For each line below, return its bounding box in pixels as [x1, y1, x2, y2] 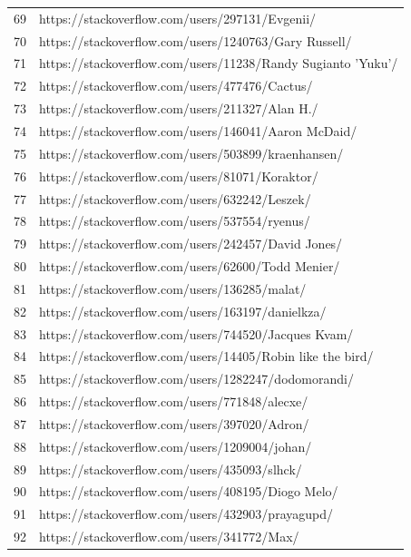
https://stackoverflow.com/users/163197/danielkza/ [39, 301, 327, 320]
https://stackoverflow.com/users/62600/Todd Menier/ [39, 257, 340, 276]
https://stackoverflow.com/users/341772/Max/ [39, 527, 299, 546]
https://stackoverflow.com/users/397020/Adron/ [39, 414, 309, 433]
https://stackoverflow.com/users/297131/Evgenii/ [39, 8, 317, 27]
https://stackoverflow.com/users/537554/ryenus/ [39, 211, 310, 230]
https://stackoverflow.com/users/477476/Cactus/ [39, 76, 313, 95]
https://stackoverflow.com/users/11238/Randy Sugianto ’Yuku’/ [39, 54, 398, 73]
